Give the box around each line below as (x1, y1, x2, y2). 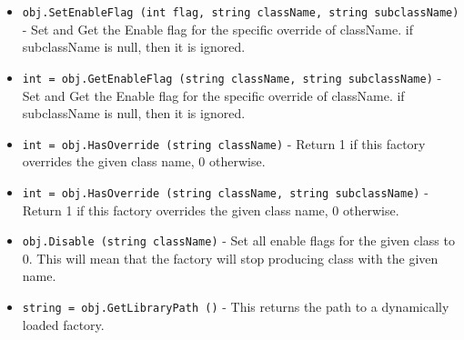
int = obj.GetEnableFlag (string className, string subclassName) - (22, 67, 442, 86)
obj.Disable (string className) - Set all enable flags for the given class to (22, 231, 455, 250)
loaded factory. (22, 315, 105, 334)
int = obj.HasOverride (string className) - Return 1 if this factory (22, 134, 426, 153)
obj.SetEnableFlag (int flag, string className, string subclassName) (22, 6, 459, 19)
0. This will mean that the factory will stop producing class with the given (22, 248, 439, 267)
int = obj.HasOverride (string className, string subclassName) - (22, 182, 429, 201)
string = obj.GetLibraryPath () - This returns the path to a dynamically (22, 297, 449, 316)
